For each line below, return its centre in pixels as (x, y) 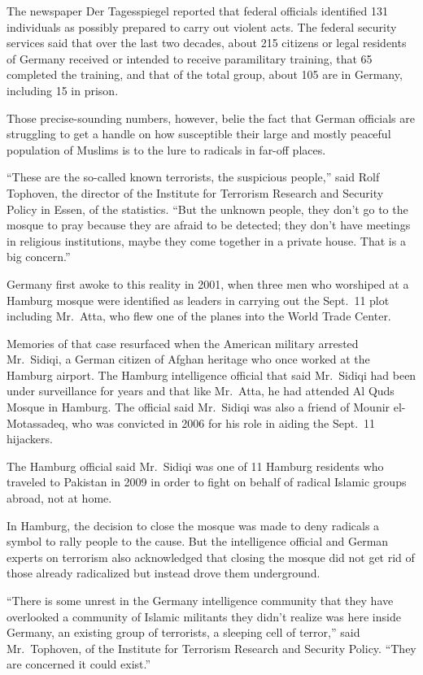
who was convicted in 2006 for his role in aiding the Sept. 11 (224, 422)
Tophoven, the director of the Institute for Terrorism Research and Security (195, 192)
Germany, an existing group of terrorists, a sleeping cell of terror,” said (183, 632)
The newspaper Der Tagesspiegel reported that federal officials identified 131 (197, 11)
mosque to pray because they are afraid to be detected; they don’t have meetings (209, 225)
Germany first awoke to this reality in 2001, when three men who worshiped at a (208, 283)
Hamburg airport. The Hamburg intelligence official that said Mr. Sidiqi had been (211, 375)
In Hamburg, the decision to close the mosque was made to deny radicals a (193, 525)
